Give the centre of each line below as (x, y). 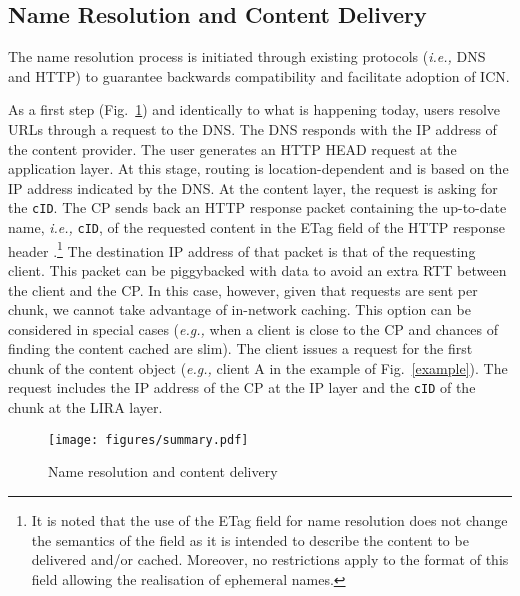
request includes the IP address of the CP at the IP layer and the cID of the (242, 387)
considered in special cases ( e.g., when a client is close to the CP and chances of (253, 328)
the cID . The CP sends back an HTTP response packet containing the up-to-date (257, 207)
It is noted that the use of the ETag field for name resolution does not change (269, 519)
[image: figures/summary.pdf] (148, 439)
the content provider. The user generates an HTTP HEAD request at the (232, 148)
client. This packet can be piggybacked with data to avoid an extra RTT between (257, 269)
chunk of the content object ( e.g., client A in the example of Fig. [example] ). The (258, 367)
